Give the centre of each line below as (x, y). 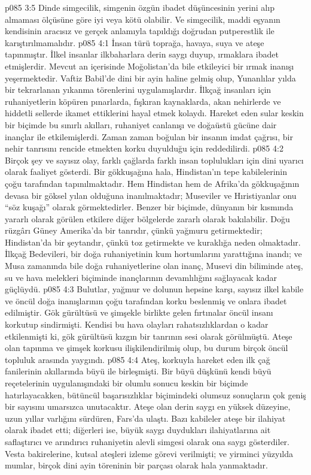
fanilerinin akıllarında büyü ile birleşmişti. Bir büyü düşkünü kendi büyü (138, 371)
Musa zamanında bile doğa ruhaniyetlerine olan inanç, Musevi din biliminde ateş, (154, 266)
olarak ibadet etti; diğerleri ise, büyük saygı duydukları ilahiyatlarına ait (138, 430)
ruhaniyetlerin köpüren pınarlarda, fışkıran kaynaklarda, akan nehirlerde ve (143, 101)
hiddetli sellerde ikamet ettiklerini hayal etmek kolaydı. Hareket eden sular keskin (154, 113)
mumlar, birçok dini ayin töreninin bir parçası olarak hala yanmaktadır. (136, 465)
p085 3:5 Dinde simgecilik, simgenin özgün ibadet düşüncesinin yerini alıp (140, 7)
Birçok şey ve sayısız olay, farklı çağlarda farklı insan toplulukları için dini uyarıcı (154, 160)
